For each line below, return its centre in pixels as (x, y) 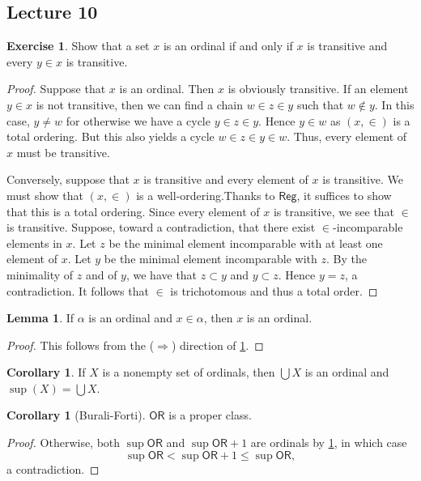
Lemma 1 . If (40, 318)
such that (320, 104)
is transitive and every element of (226, 179)
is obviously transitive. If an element (318, 89)
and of (101, 274)
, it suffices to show (344, 195)
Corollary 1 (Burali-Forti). (76, 415)
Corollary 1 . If (46, 372)
